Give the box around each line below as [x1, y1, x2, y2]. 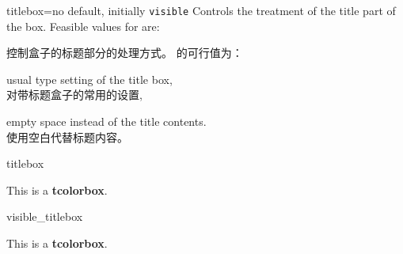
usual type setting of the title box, [6, 70, 173, 87]
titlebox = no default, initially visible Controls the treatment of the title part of [6, 2, 396, 18]
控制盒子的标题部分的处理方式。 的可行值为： [6, 44, 243, 61]
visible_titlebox [6, 208, 83, 225]
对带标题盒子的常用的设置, [6, 86, 143, 103]
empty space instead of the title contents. [6, 113, 207, 130]
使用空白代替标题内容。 [6, 128, 128, 145]
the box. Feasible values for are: [6, 17, 160, 34]
